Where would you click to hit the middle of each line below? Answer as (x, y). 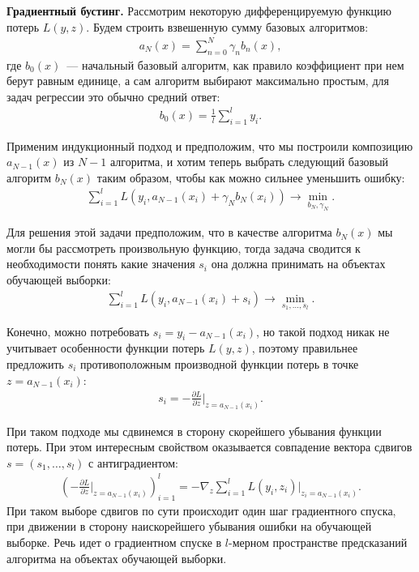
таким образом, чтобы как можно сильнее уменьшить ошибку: (251, 177)
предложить (35, 364)
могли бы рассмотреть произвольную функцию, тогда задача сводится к (184, 248)
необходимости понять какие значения (101, 264)
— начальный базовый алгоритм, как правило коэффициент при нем (235, 64)
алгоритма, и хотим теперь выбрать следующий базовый (249, 162)
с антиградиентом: (133, 462)
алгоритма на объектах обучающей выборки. (117, 558)
